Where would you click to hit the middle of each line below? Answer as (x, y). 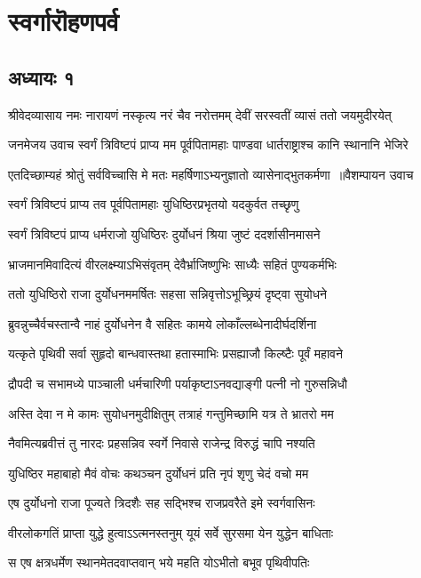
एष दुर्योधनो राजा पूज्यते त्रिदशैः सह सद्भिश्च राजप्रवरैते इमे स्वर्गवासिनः (162, 503)
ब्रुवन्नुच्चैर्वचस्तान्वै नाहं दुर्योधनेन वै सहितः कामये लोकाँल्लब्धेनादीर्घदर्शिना (163, 323)
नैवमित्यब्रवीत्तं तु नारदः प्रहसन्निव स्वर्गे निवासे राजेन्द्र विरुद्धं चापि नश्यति (162, 443)
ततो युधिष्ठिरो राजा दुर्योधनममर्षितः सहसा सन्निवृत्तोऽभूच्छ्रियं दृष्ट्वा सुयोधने (167, 294)
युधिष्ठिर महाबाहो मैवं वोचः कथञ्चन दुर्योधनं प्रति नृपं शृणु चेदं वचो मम (159, 473)
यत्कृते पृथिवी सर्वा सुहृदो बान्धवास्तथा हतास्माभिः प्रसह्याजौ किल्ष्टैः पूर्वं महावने (175, 353)
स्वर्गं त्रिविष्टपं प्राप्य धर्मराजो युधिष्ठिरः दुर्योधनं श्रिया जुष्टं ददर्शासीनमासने (164, 233)
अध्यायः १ (41, 77)
